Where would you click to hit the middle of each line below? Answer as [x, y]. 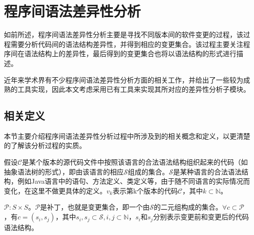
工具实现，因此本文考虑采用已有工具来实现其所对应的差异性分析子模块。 [134, 89]
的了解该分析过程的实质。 [45, 145]
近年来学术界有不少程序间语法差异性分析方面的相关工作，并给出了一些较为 [124, 79]
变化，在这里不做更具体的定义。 [55, 190]
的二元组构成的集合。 [188, 207]
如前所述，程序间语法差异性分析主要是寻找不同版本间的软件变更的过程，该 [124, 34]
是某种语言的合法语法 [207, 171]
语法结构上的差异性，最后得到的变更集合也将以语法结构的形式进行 [130, 53]
